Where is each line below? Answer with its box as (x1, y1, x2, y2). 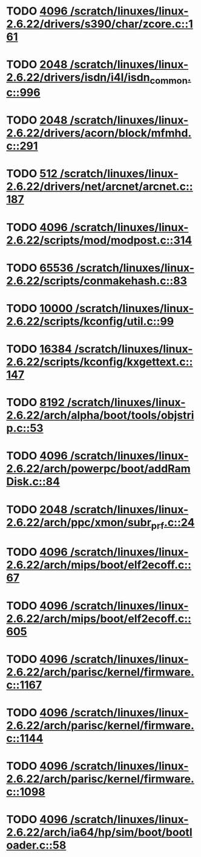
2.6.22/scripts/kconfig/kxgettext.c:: (6, 355, 193, 369)
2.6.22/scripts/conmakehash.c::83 (6, 274, 188, 287)
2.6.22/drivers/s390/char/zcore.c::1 (6, 17, 194, 31)
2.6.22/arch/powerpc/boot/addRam (6, 462, 191, 476)
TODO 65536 (6, 261, 74, 275)
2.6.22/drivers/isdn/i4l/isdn (6, 71, 150, 84)
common (150, 75, 188, 86)
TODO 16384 (6, 342, 73, 356)
